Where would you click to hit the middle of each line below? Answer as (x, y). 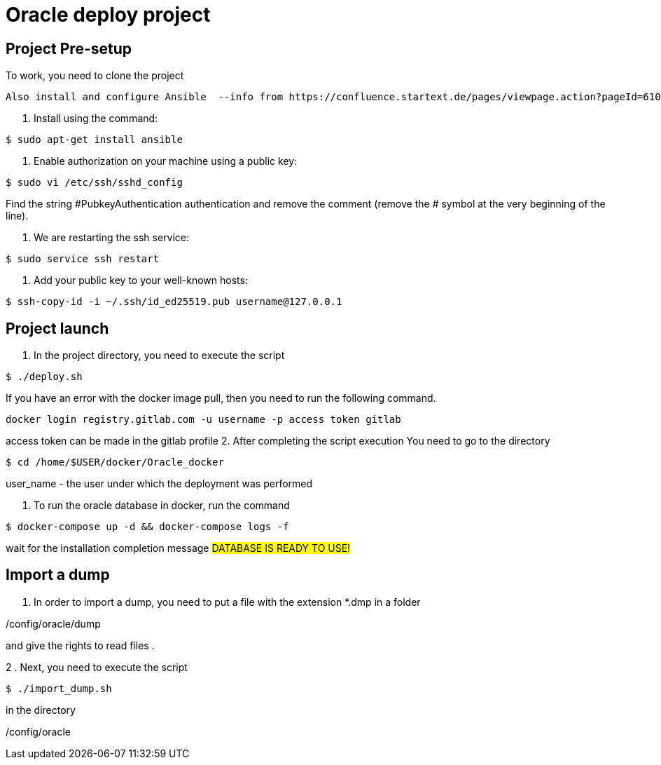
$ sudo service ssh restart (83, 259)
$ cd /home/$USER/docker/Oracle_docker (115, 462)
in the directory (41, 710)
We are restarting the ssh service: (111, 238)
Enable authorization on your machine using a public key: (166, 161)
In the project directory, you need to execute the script (159, 356)
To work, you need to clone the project (95, 76)
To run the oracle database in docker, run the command (162, 506)
